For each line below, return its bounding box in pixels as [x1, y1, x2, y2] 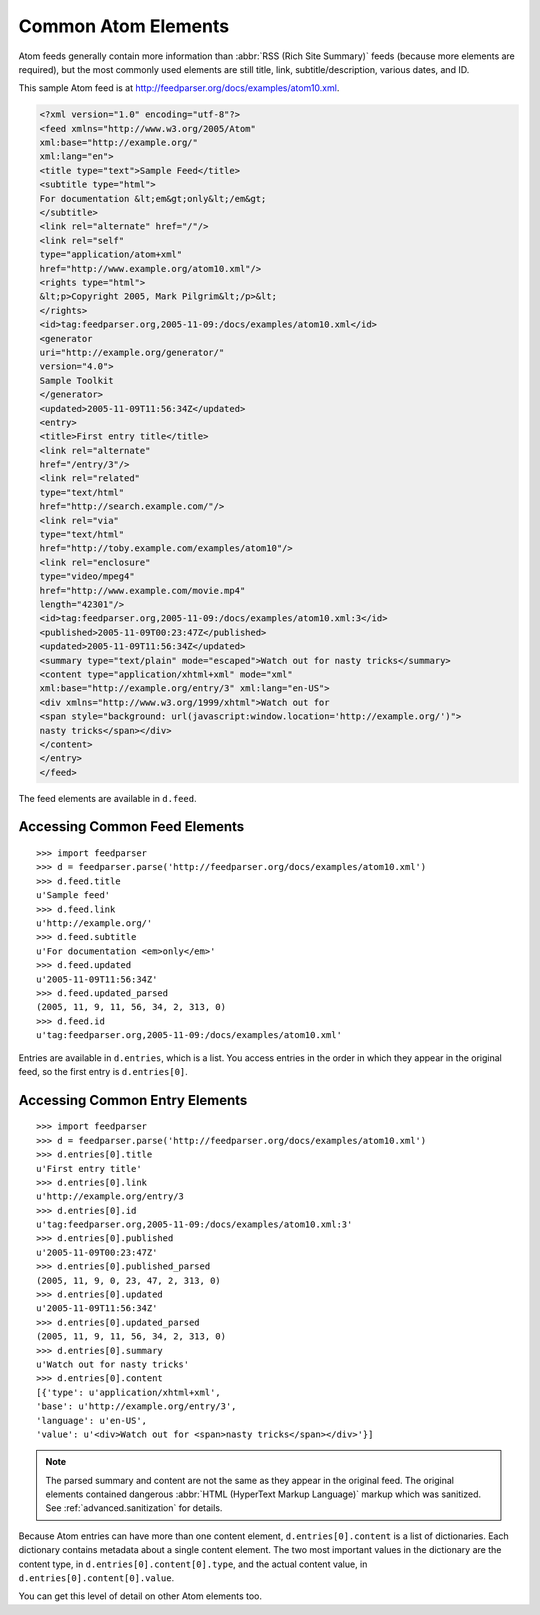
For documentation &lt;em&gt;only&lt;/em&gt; [39, 193, 267, 204]
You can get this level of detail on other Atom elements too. [18, 1590, 263, 1602]
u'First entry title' [36, 1163, 142, 1174]
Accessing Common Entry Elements [18, 1091, 248, 1109]
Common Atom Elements [18, 15, 230, 37]
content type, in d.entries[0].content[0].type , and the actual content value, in [18, 1558, 368, 1570]
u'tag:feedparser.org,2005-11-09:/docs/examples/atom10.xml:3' [36, 1219, 353, 1230]
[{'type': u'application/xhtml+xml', [36, 1386, 222, 1398]
